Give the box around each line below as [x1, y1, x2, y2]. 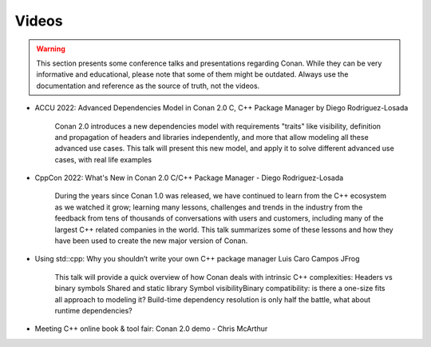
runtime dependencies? [54, 305, 132, 315]
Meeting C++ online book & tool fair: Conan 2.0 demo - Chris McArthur [34, 324, 268, 333]
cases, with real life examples [54, 154, 152, 164]
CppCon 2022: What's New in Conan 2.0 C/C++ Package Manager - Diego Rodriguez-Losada [34, 173, 344, 183]
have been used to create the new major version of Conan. [54, 236, 248, 245]
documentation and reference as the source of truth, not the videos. [36, 81, 260, 90]
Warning [36, 44, 65, 54]
